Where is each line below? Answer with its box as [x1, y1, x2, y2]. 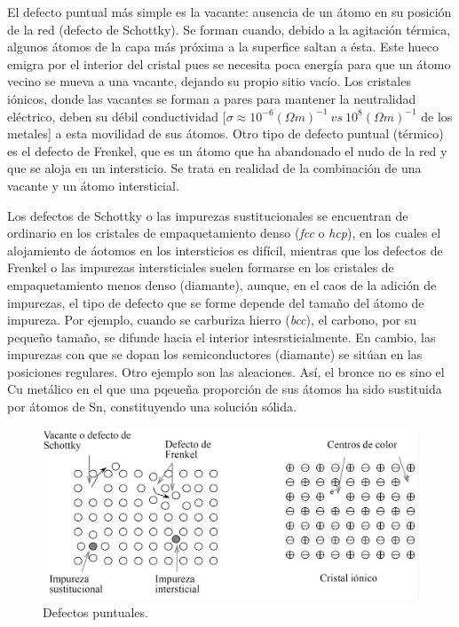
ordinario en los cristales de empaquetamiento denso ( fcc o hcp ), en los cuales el [7, 223, 441, 242]
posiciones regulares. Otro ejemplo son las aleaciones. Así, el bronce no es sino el [7, 362, 445, 380]
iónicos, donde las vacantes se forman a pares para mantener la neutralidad [7, 89, 416, 107]
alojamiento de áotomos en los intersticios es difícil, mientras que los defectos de [7, 240, 443, 259]
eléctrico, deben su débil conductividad [7, 106, 219, 125]
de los [421, 106, 453, 125]
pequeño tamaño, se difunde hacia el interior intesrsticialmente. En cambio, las [7, 327, 436, 346]
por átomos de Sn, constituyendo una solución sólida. [7, 397, 297, 416]
